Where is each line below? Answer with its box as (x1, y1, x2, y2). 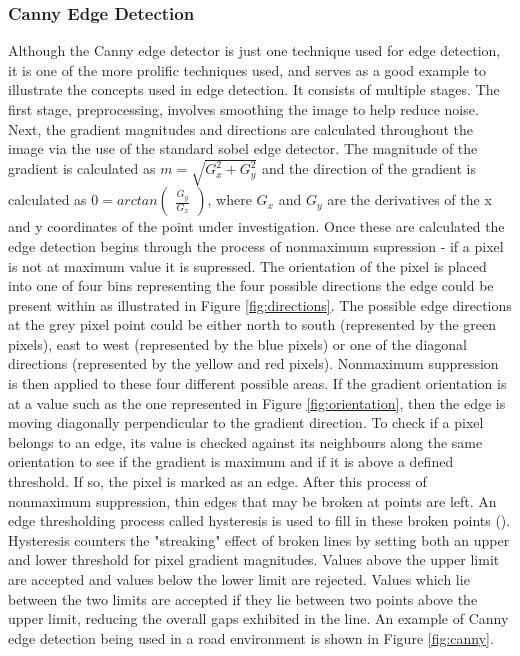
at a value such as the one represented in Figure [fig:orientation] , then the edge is (8, 392, 506, 413)
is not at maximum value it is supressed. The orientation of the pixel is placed (8, 255, 487, 276)
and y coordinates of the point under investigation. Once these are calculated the (8, 216, 505, 237)
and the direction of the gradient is (261, 158, 476, 179)
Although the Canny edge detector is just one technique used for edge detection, (8, 40, 501, 61)
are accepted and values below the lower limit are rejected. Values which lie (8, 569, 470, 590)
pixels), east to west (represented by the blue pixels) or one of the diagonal (8, 333, 467, 354)
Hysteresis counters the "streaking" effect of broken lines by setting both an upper (8, 529, 510, 550)
